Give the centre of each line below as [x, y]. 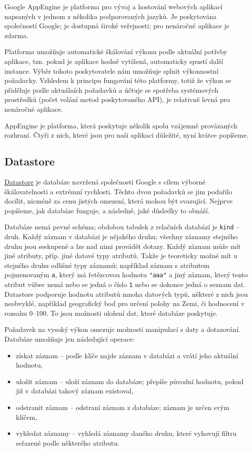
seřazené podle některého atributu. [68, 442]
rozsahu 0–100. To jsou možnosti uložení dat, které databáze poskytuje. [111, 313]
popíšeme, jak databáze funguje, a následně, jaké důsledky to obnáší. [107, 210]
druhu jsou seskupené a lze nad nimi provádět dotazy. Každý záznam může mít [123, 246]
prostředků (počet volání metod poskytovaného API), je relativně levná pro [117, 99]
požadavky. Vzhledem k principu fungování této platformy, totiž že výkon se [118, 80]
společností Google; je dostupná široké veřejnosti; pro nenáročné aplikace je [117, 26]
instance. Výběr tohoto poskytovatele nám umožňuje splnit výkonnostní [112, 71]
